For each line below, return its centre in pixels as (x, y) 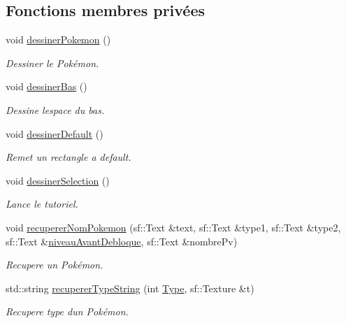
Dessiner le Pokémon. (52, 63)
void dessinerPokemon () (58, 40)
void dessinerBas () (46, 86)
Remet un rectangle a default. (69, 157)
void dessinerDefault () (55, 133)
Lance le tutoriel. (42, 204)
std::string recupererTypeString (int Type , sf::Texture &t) (130, 288)
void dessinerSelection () (58, 180)
